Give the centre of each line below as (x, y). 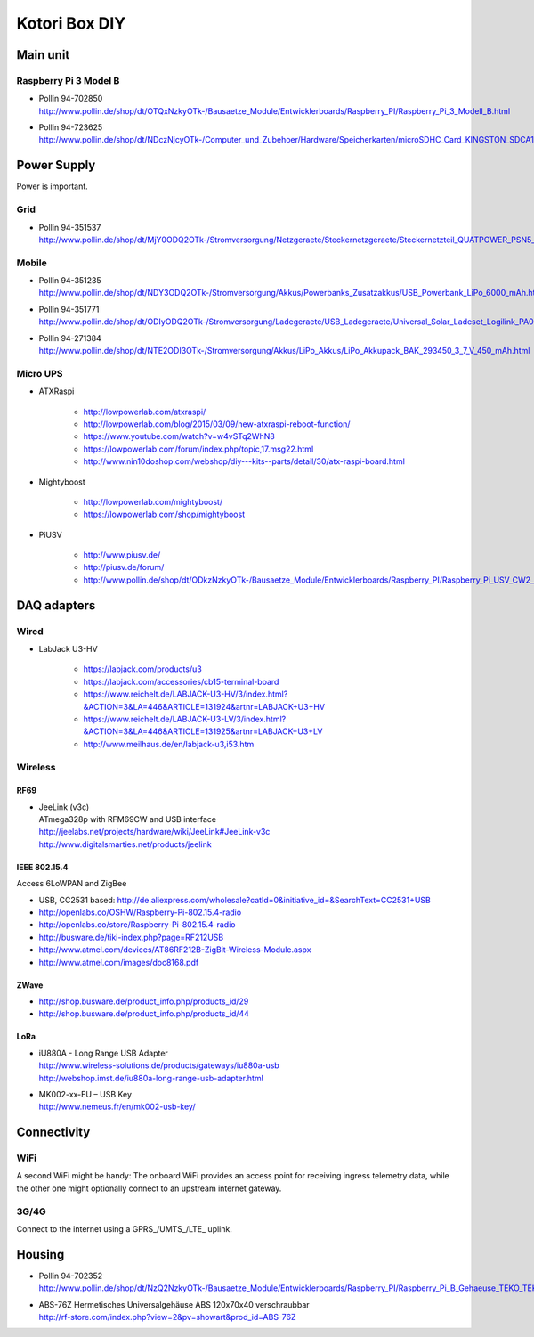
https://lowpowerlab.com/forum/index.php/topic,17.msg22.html (198, 449)
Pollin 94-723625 (71, 127)
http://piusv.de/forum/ (124, 567)
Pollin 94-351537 (70, 227)
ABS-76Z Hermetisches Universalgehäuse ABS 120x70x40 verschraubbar (174, 1304)
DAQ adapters (56, 605)
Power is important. (52, 186)
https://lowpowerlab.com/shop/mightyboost (164, 514)
